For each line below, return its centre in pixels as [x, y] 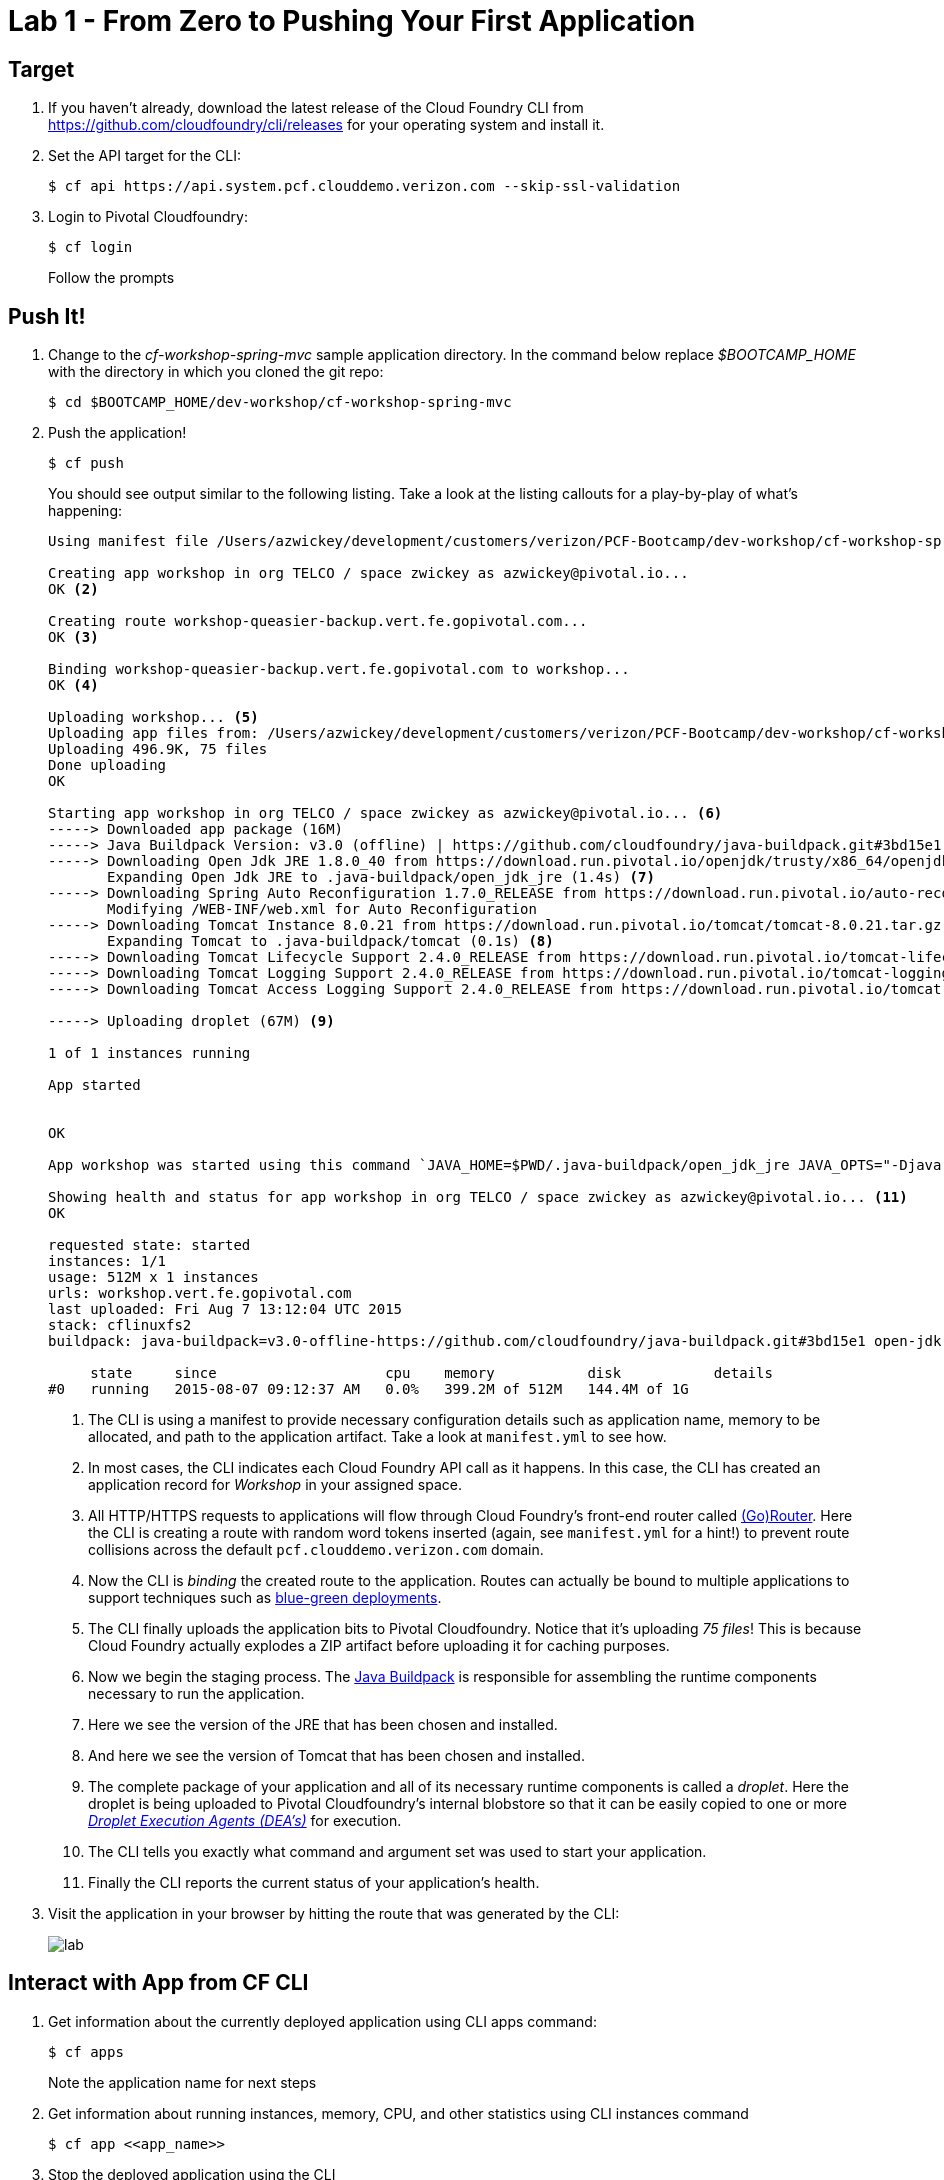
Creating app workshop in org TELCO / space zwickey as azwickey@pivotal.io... [368, 573]
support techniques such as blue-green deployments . [265, 1598]
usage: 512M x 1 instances [153, 1277]
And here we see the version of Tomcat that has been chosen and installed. [336, 1756]
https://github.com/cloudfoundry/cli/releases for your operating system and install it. [326, 125]
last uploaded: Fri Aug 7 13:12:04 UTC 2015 [225, 1309]
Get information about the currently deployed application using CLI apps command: [322, 2021]
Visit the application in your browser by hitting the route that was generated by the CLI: [334, 1914]
